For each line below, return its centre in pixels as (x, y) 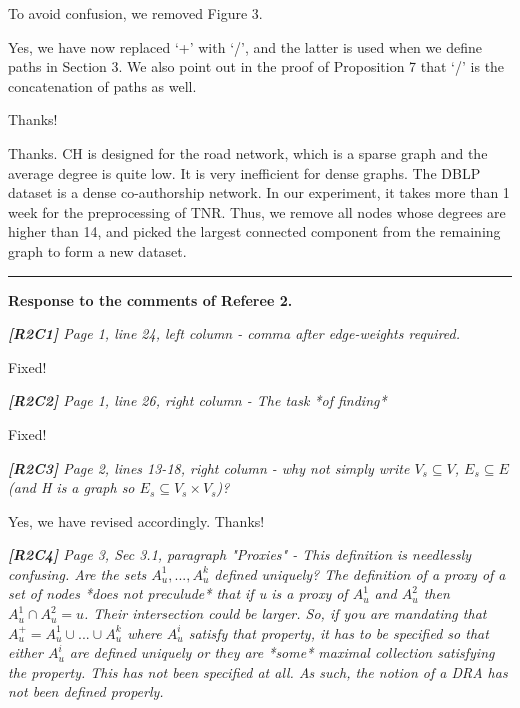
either (25, 652)
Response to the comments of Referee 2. (150, 299)
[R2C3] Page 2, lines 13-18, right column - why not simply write (209, 467)
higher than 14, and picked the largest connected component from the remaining (254, 231)
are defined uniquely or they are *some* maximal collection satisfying (282, 652)
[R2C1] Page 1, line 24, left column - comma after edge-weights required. (234, 333)
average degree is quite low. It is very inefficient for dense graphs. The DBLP (244, 172)
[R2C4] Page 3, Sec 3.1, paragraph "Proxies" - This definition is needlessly (240, 554)
